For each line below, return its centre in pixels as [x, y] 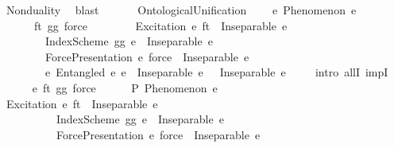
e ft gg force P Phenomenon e [125, 87]
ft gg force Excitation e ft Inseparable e [160, 25]
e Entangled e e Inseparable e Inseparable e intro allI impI [216, 72]
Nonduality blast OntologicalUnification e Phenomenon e [181, 10]
